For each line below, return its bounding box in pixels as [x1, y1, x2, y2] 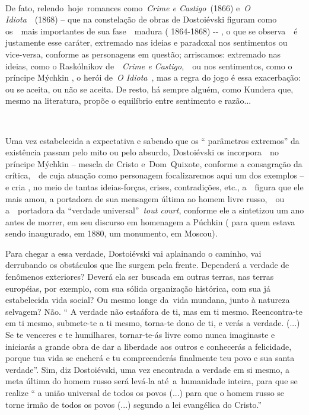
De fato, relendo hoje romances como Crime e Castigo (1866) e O [5, 1, 251, 14]
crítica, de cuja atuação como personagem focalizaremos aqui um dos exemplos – [5, 169, 304, 181]
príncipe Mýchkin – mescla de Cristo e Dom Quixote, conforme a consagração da [5, 157, 302, 170]
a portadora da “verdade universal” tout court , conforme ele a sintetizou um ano [5, 204, 304, 216]
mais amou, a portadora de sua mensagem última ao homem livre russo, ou [5, 192, 285, 205]
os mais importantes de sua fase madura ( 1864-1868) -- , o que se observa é [5, 24, 298, 37]
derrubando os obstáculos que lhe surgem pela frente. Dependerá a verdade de [5, 258, 289, 271]
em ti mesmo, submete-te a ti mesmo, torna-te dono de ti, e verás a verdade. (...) [5, 317, 300, 329]
